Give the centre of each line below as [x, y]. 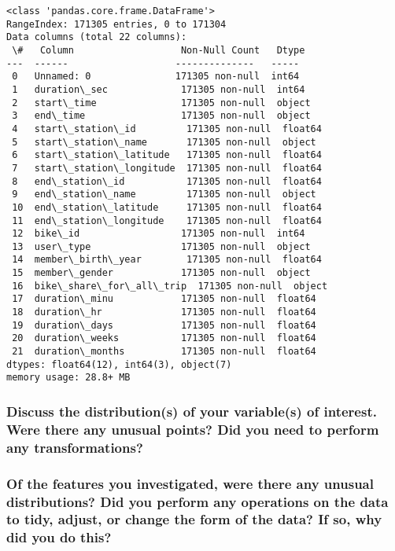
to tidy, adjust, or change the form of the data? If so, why [194, 519]
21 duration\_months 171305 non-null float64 [164, 352]
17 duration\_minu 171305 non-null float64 [164, 299]
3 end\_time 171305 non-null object [161, 116]
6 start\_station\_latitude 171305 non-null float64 [167, 155]
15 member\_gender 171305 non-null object [161, 273]
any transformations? [75, 447]
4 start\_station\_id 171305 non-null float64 [167, 129]
